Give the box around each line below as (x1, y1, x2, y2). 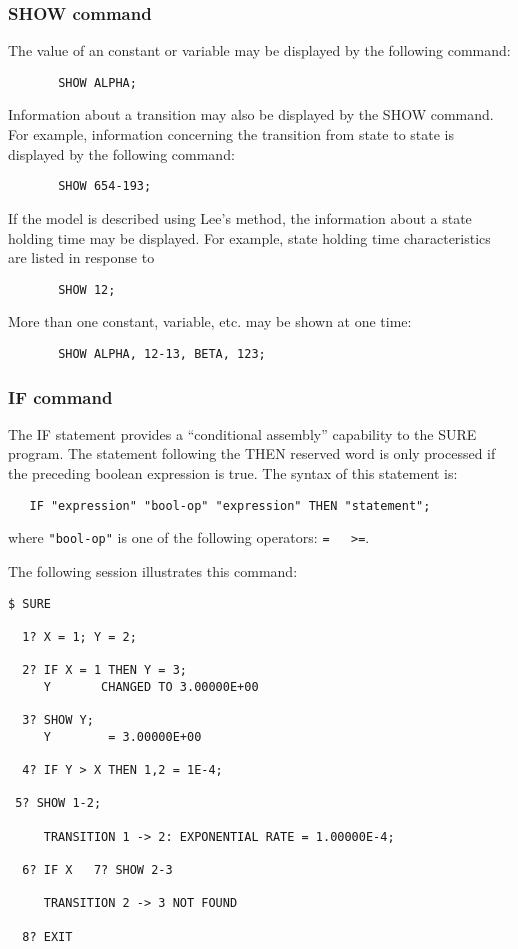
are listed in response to (8, 247, 155, 268)
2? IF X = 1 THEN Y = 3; (22, 663, 187, 678)
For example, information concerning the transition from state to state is (8, 124, 454, 145)
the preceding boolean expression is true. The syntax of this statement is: (8, 463, 458, 483)
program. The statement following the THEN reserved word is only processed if (8, 443, 496, 464)
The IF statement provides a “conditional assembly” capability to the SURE (8, 423, 477, 444)
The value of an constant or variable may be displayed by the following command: (8, 40, 511, 61)
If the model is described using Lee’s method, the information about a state (8, 207, 472, 228)
